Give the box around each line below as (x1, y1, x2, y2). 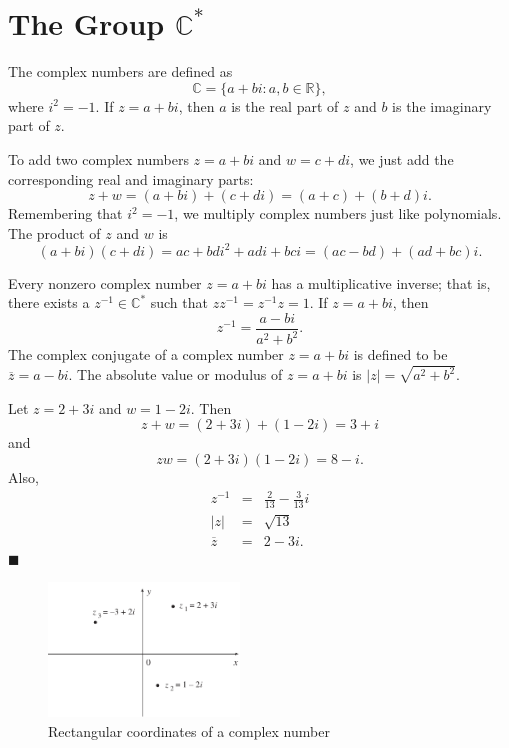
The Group (8, 3, 165, 44)
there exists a (8, 292, 90, 313)
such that (150, 292, 208, 313)
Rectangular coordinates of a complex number (48, 720, 330, 741)
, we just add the (350, 148, 454, 169)
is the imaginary (392, 95, 492, 116)
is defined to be (353, 344, 448, 365)
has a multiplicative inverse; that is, (271, 272, 491, 293)
